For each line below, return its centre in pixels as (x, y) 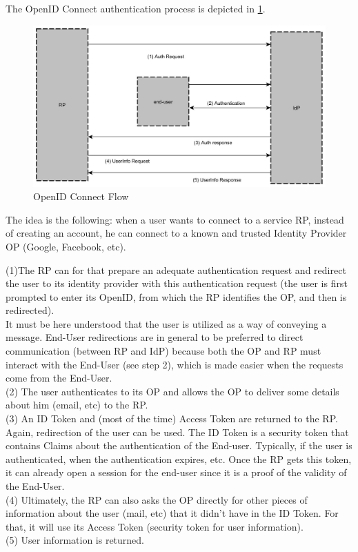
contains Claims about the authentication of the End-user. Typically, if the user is (179, 445)
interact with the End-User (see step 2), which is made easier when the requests (175, 364)
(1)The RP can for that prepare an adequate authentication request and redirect (176, 269)
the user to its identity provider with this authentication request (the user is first (177, 283)
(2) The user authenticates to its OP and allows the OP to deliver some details (172, 391)
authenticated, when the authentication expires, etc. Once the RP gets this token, (179, 459)
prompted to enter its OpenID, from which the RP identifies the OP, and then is (176, 296)
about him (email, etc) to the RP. (77, 405)
